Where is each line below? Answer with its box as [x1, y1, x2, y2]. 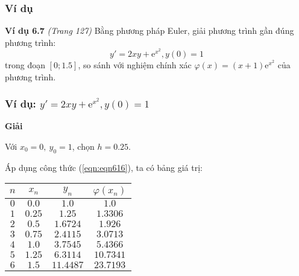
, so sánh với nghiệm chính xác [78, 59, 192, 71]
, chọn [72, 140, 95, 153]
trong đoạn [5, 59, 45, 71]
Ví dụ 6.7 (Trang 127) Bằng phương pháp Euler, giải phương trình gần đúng [5, 24, 294, 37]
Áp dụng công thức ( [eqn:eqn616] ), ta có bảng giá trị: [5, 161, 203, 173]
